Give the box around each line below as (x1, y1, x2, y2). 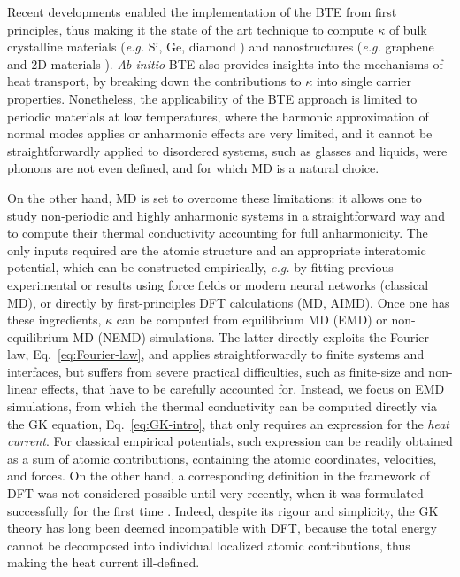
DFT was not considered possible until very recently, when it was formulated (7, 484, 424, 503)
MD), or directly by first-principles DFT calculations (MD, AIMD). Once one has (7, 292, 450, 311)
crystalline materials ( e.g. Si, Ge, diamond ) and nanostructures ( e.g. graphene (7, 37, 434, 56)
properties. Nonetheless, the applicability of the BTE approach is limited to (7, 89, 418, 107)
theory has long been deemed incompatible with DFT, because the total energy (7, 519, 437, 537)
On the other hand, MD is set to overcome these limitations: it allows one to (7, 188, 422, 207)
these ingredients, (7, 310, 102, 329)
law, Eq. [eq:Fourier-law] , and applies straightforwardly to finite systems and (7, 345, 425, 363)
